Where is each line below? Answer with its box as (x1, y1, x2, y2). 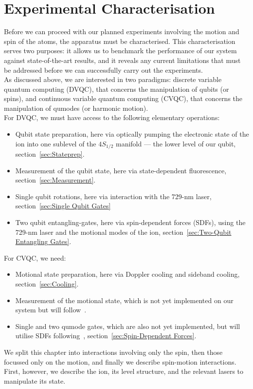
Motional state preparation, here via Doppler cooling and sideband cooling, (15, 269, 240, 279)
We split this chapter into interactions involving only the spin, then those (4, 347, 223, 357)
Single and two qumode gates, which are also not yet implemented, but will (15, 321, 240, 331)
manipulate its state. (4, 375, 66, 386)
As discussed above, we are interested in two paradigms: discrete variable (4, 74, 222, 84)
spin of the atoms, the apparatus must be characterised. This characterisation (4, 36, 235, 46)
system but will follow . (15, 305, 87, 315)
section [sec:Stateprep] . (15, 149, 85, 159)
